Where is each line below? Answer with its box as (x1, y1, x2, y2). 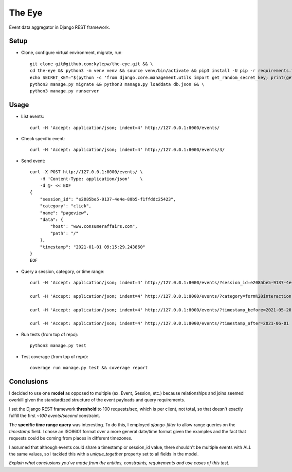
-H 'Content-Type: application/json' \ (39, 176, 143, 182)
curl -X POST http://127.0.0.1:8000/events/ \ (30, 169, 143, 175)
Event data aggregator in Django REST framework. (9, 24, 110, 30)
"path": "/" (50, 230, 79, 236)
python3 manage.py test (30, 343, 87, 348)
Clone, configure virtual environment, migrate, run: (21, 50, 123, 55)
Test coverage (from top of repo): (21, 353, 89, 360)
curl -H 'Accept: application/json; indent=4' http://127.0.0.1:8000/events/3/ (30, 147, 225, 153)
